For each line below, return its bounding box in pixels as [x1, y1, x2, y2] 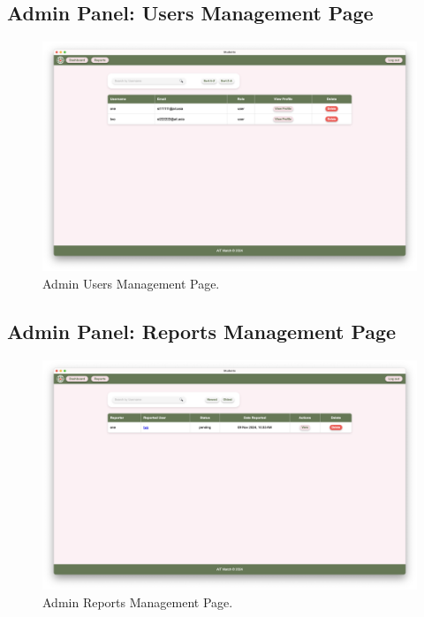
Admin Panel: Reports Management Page [7, 317, 397, 344]
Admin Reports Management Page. [42, 592, 233, 611]
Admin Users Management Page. [42, 274, 220, 292]
